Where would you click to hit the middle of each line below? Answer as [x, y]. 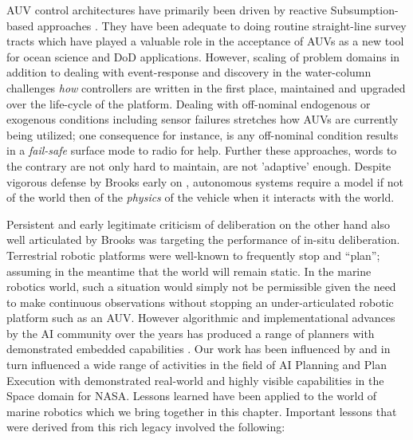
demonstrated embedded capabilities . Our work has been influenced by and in [199, 349]
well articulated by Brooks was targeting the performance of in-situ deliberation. [203, 240]
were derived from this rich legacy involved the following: [146, 427]
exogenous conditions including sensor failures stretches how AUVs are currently [203, 119]
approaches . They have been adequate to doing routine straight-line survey [222, 25]
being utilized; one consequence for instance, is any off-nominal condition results [203, 134]
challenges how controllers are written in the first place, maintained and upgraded [206, 87]
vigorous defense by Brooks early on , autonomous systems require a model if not [205, 181]
